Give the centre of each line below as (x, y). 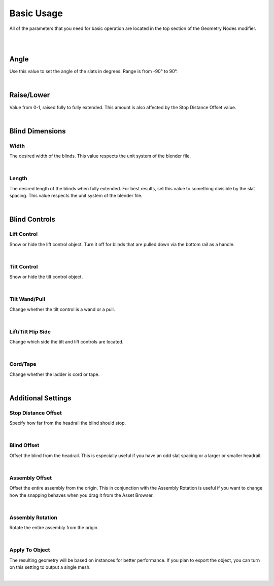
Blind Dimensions (38, 131)
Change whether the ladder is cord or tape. (55, 374)
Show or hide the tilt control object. (46, 277)
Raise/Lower (30, 95)
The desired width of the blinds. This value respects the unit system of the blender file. (100, 156)
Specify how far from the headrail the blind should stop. (68, 423)
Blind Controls (32, 219)
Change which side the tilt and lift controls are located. (66, 342)
